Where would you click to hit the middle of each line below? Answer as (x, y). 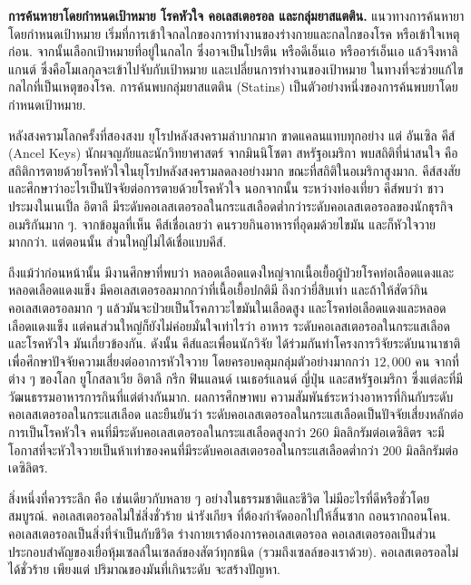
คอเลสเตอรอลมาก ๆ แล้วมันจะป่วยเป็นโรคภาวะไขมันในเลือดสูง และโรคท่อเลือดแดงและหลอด (227, 307)
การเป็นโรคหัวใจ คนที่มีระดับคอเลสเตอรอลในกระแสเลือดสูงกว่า (157, 432)
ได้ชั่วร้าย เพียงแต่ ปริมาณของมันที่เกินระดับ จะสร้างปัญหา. (144, 569)
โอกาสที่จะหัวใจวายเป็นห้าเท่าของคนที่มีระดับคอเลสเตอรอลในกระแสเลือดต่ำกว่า (193, 449)
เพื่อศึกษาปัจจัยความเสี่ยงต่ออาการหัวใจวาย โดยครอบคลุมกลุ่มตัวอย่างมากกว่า (189, 361)
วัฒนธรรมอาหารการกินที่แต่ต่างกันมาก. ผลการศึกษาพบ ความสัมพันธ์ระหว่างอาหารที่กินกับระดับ (231, 396)
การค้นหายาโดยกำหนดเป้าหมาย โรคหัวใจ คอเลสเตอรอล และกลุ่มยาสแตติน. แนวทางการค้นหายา (236, 15)
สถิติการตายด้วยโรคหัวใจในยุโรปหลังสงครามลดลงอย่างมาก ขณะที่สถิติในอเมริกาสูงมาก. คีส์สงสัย (235, 170)
